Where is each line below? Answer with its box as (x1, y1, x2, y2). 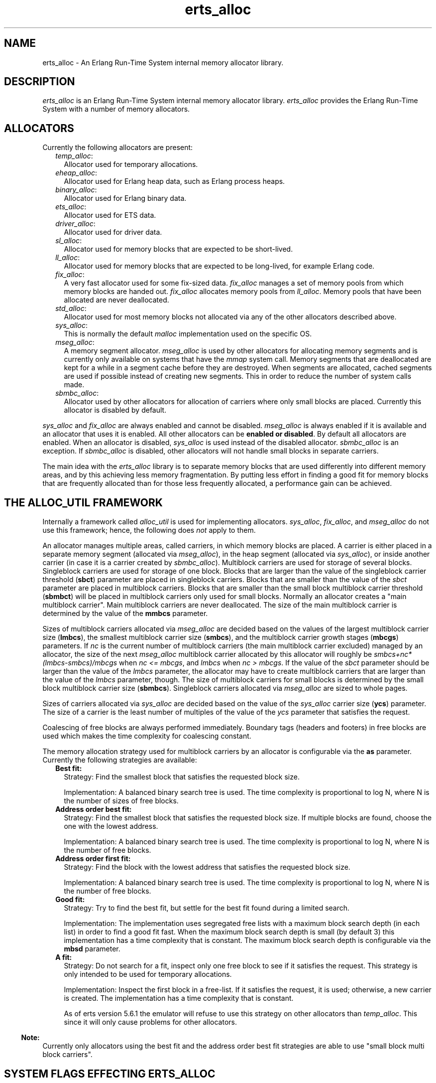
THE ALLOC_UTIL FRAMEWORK (4, 496, 163, 509)
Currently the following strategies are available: (42, 756, 197, 765)
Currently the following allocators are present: (42, 143, 193, 152)
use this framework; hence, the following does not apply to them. (42, 526, 256, 535)
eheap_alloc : (55, 168, 97, 177)
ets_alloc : (55, 202, 87, 211)
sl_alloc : (55, 236, 82, 245)
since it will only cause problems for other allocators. (64, 1018, 237, 1027)
